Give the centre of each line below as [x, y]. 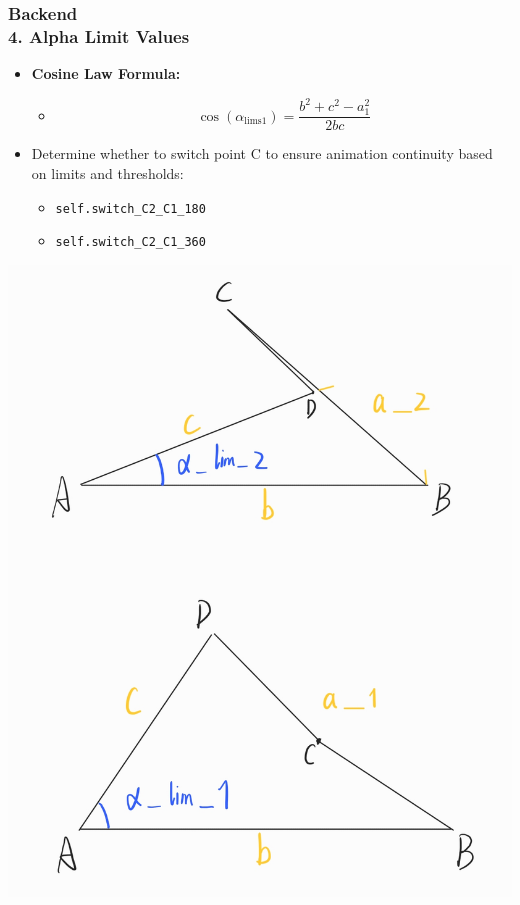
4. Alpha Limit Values [99, 35]
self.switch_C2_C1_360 [130, 242]
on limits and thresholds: [107, 173]
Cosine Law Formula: [106, 73]
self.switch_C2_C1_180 [130, 208]
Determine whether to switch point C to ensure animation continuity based [262, 153]
